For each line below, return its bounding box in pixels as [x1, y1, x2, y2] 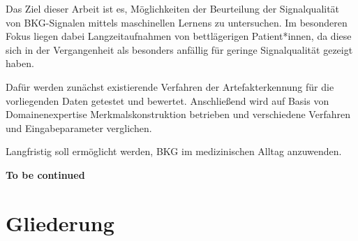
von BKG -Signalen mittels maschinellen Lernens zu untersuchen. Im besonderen [6, 15, 348, 29]
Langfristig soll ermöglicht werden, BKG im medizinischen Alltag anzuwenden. [6, 144, 342, 159]
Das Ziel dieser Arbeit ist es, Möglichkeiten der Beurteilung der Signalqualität [6, 1, 340, 15]
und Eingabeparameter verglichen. [6, 120, 152, 135]
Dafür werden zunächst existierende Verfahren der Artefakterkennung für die [6, 79, 334, 94]
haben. [6, 56, 34, 71]
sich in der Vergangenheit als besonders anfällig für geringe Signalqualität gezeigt [6, 42, 353, 57]
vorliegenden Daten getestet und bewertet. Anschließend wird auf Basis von [6, 93, 329, 108]
